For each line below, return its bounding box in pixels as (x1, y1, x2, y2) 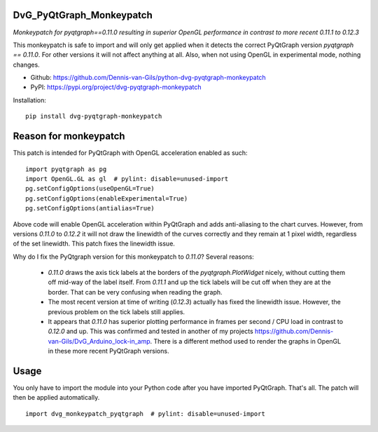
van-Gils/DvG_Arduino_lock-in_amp (48, 337, 150, 345)
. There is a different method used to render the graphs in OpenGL (150, 337, 342, 345)
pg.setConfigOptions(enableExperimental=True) (25, 194, 188, 203)
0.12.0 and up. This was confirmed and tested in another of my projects (48, 327, 253, 336)
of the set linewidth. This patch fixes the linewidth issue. (13, 239, 175, 248)
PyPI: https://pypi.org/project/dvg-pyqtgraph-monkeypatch (30, 83, 202, 91)
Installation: (13, 95, 47, 104)
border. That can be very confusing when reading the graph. (48, 288, 223, 296)
